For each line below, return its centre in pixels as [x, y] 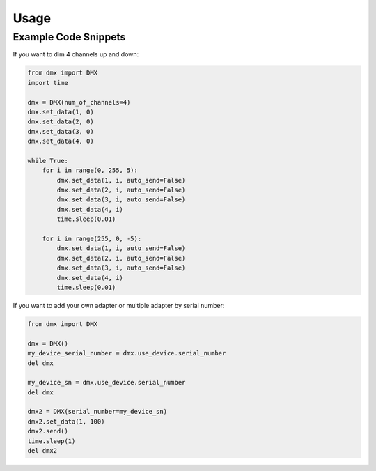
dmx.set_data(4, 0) [61, 141]
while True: [48, 161]
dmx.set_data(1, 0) [61, 112]
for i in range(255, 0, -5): [92, 239]
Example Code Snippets [69, 37]
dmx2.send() [48, 431]
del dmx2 [42, 451]
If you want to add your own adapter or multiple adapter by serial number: [119, 305]
